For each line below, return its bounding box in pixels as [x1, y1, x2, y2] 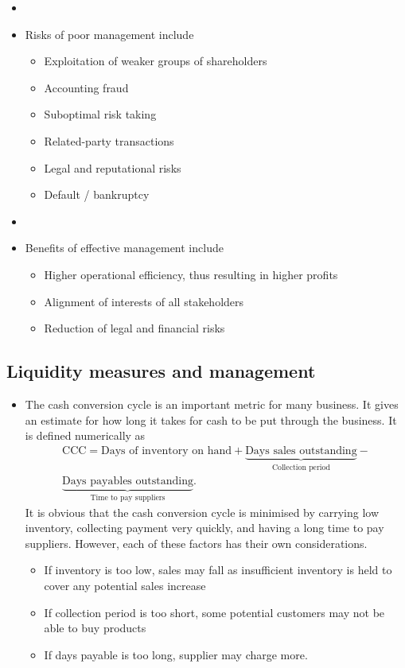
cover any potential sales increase [44, 577, 206, 594]
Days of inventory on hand [101, 445, 232, 456]
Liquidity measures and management [6, 359, 316, 383]
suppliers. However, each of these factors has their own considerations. [25, 534, 368, 551]
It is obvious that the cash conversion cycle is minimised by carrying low [25, 503, 380, 520]
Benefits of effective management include [25, 239, 224, 256]
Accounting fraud [44, 79, 129, 95]
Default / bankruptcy [44, 186, 150, 203]
